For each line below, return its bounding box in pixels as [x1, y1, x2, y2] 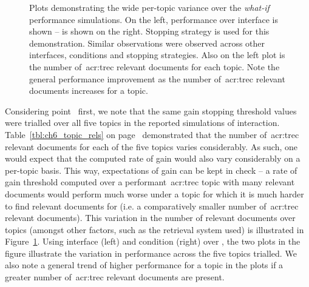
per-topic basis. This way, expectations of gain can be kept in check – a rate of [5, 163, 297, 176]
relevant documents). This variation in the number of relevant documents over [5, 211, 296, 224]
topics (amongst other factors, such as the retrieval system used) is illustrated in [5, 223, 304, 236]
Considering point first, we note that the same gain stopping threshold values [5, 104, 297, 117]
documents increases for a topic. [29, 84, 148, 97]
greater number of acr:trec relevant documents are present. [5, 271, 225, 283]
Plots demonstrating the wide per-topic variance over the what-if [29, 1, 270, 13]
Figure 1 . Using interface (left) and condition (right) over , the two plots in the [5, 235, 301, 248]
